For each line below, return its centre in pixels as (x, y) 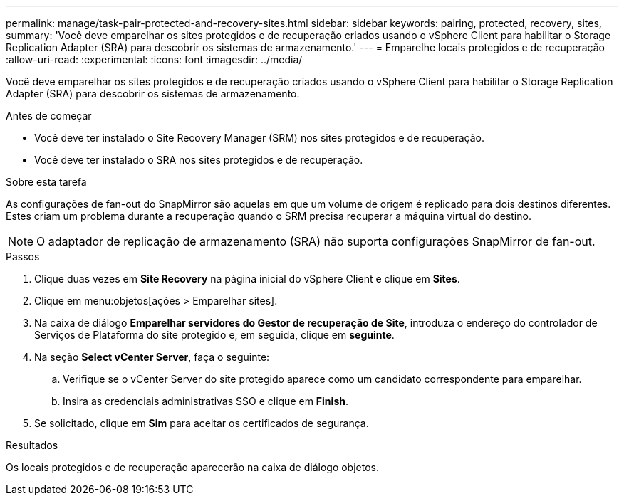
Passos (23, 257)
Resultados (32, 445)
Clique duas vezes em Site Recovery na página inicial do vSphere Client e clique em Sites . (247, 279)
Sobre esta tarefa (46, 182)
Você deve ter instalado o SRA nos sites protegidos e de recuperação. (199, 160)
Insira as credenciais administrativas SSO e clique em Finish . (206, 401)
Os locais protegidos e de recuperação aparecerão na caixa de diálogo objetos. (192, 467)
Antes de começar (49, 116)
